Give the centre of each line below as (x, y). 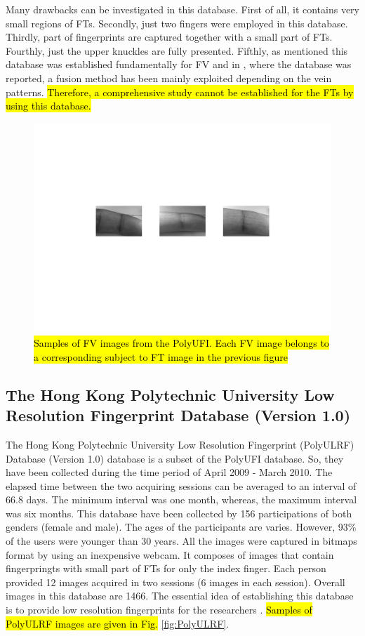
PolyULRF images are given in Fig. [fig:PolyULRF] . (118, 623)
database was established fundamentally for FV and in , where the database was (179, 64)
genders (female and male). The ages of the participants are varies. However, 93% (181, 527)
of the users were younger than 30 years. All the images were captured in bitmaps (181, 541)
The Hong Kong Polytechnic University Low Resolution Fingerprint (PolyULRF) (180, 444)
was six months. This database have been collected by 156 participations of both (179, 513)
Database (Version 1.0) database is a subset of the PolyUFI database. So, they (175, 458)
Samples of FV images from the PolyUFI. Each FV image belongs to (181, 343)
